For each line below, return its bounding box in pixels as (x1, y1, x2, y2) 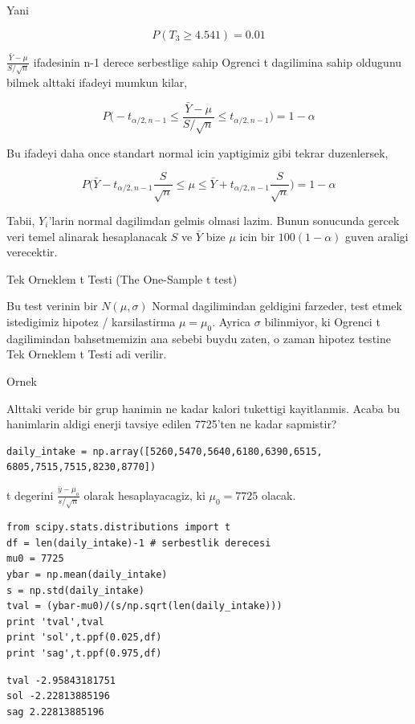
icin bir (239, 227, 275, 244)
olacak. (261, 486, 296, 503)
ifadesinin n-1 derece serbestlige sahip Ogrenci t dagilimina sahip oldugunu (33, 53, 402, 70)
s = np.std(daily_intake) (6, 584, 144, 596)
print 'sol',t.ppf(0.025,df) (6, 632, 162, 644)
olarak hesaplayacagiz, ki (83, 486, 205, 503)
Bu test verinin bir (6, 297, 98, 314)
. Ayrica (212, 313, 251, 329)
